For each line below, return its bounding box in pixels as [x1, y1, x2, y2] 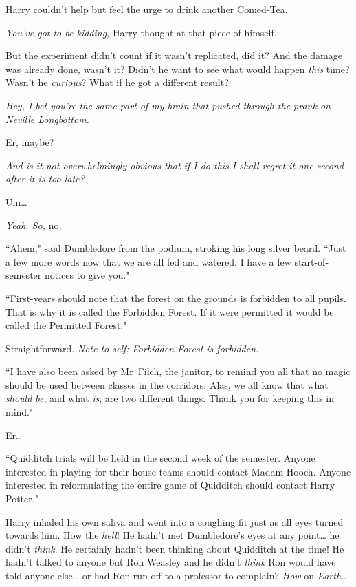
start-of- [294, 254, 329, 268]
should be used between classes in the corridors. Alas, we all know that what [5, 377, 329, 392]
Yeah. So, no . [5, 217, 62, 232]
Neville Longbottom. [5, 111, 89, 126]
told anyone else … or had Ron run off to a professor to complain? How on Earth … [5, 568, 348, 582]
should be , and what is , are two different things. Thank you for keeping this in [5, 391, 335, 405]
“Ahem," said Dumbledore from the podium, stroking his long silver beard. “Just [5, 241, 346, 255]
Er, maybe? [5, 135, 54, 149]
